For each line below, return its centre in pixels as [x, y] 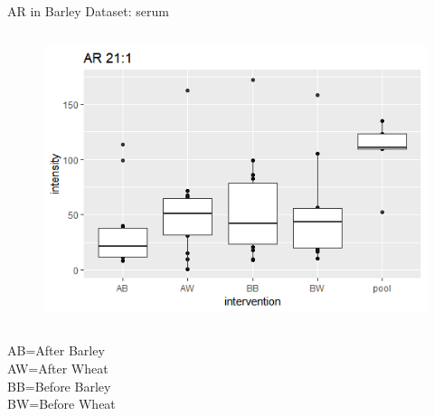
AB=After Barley [56, 350]
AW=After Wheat [58, 369]
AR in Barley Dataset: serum [88, 11]
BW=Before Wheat [61, 404]
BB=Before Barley [59, 386]
